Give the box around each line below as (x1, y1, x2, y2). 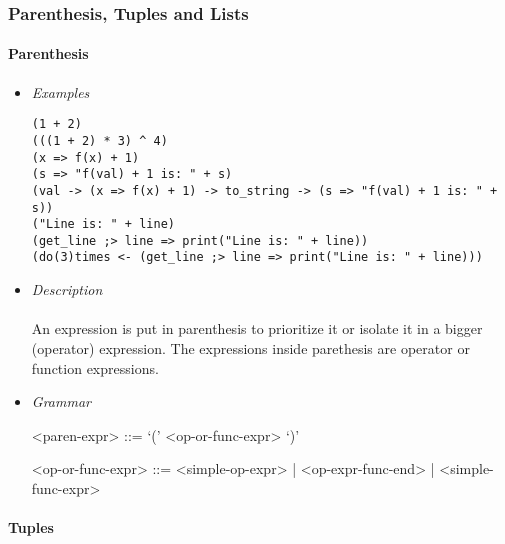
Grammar (31, 391, 91, 412)
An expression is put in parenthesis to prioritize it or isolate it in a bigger (31, 318, 483, 339)
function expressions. (31, 357, 159, 378)
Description (31, 279, 103, 300)
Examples (31, 81, 90, 102)
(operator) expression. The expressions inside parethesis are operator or (31, 337, 470, 358)
